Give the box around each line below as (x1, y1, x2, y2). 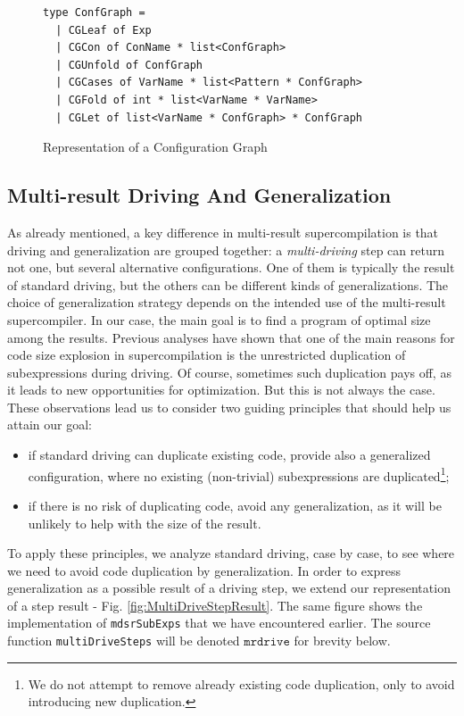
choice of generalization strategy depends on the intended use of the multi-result (7, 293, 446, 312)
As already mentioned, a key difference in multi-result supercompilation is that (7, 222, 439, 241)
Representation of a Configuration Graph (43, 137, 268, 156)
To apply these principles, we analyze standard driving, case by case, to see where (7, 544, 455, 562)
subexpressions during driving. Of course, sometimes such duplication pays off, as (7, 362, 452, 381)
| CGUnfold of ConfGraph (55, 58, 203, 71)
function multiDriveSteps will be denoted (7, 631, 240, 650)
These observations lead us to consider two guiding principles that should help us (7, 397, 452, 416)
